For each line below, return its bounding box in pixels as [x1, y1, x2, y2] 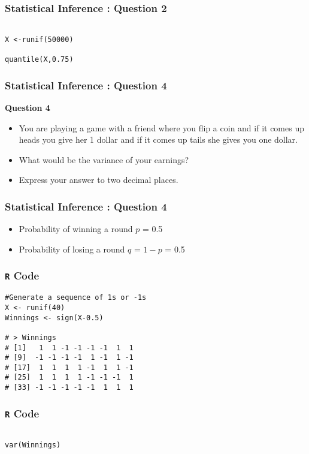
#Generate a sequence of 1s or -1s [5, 293, 147, 302]
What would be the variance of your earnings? [19, 153, 189, 166]
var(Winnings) [5, 441, 61, 450]
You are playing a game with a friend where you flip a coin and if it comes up [19, 121, 304, 134]
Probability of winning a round [19, 223, 133, 235]
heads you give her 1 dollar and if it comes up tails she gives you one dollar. [19, 133, 298, 146]
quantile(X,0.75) [5, 55, 74, 64]
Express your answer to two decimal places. [19, 173, 178, 186]
